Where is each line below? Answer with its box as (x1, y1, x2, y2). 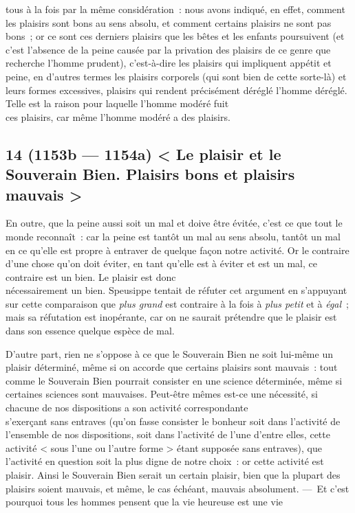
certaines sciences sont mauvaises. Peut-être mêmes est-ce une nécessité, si (6, 387, 319, 401)
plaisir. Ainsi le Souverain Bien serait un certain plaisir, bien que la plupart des (6, 468, 341, 482)
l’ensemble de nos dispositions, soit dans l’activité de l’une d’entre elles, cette (6, 427, 330, 442)
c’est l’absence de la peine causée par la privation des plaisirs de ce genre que (6, 42, 331, 56)
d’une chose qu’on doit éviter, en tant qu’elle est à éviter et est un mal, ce (6, 256, 317, 271)
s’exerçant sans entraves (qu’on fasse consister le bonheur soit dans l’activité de (6, 413, 341, 428)
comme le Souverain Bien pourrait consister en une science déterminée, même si (6, 373, 343, 387)
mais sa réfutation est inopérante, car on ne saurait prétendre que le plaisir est (6, 310, 337, 324)
